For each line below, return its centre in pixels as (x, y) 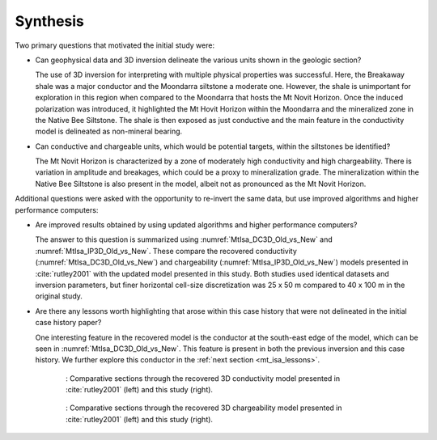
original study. (59, 296)
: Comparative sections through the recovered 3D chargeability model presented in (204, 408)
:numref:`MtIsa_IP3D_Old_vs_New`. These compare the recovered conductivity (166, 251)
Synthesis (50, 21)
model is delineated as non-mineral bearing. (109, 131)
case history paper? (68, 323)
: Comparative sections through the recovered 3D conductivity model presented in (203, 378)
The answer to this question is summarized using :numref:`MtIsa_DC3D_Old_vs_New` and (184, 239)
